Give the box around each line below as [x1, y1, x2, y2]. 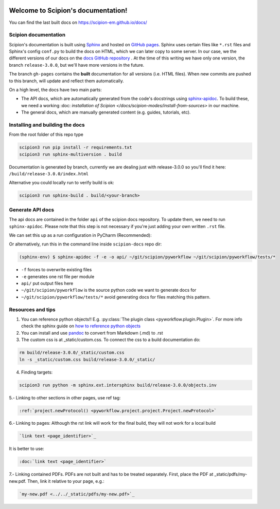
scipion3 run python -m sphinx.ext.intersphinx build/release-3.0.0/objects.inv [19, 382, 217, 388]
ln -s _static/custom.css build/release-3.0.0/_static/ [19, 357, 156, 362]
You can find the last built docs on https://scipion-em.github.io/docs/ [9, 19, 147, 25]
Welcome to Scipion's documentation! [9, 6, 127, 15]
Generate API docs [9, 206, 54, 213]
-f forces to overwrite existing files [21, 267, 92, 273]
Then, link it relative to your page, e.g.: [27, 478, 105, 484]
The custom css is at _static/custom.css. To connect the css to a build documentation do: [21, 337, 201, 343]
